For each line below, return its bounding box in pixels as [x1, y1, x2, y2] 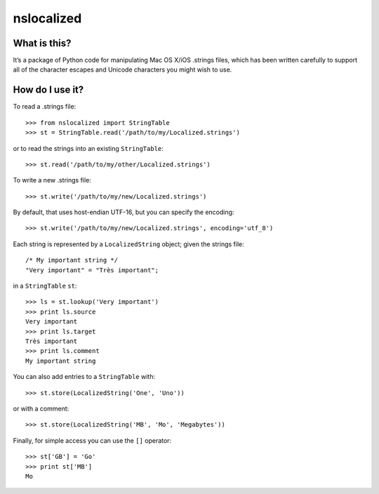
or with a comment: [13, 404, 69, 413]
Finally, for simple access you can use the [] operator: [13, 436, 172, 445]
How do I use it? [13, 84, 84, 96]
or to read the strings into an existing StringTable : [13, 144, 164, 152]
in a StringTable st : [13, 281, 77, 291]
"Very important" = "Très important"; [25, 266, 159, 274]
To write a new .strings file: [13, 176, 91, 185]
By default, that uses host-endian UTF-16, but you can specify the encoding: [13, 208, 234, 217]
